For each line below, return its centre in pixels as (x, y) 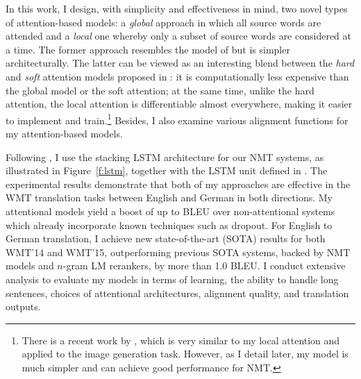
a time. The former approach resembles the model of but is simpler (148, 49)
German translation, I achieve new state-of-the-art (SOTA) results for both (166, 238)
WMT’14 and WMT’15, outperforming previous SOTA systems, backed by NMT (178, 252)
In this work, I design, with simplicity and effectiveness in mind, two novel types (177, 8)
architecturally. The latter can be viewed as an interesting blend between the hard (180, 63)
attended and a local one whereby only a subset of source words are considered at (178, 36)
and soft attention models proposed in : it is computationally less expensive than (177, 76)
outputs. (23, 306)
